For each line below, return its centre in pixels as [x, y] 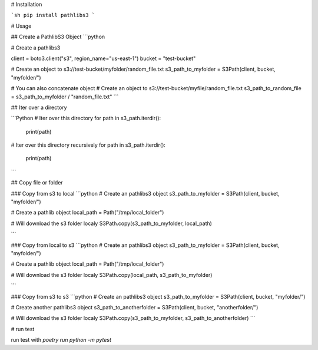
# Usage [21, 26]
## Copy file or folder [37, 183]
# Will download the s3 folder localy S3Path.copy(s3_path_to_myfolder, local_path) [111, 223]
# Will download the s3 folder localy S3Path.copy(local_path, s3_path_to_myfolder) [112, 275]
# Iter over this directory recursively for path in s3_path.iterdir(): [88, 145]
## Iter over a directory [39, 107]
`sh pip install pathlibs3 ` [53, 15]
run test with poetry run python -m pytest [61, 340]
